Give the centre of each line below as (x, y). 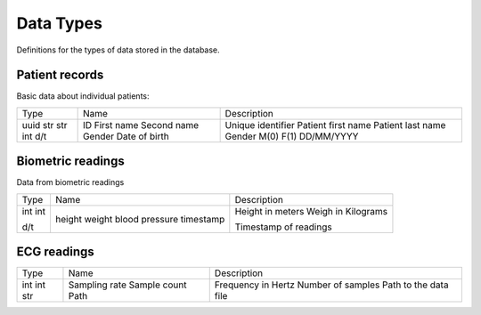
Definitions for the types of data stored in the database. (118, 50)
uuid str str (45, 125)
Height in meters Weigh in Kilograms (311, 211)
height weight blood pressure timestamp (140, 219)
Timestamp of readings (284, 227)
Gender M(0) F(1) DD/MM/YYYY (292, 136)
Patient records (60, 75)
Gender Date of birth (126, 136)
